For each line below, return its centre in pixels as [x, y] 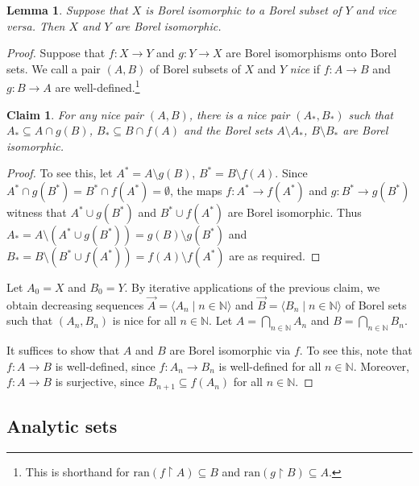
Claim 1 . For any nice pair [75, 114]
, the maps [196, 190]
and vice [376, 10]
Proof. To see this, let [60, 173]
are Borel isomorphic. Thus [295, 212]
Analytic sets [62, 426]
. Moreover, [381, 366]
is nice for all [144, 320]
